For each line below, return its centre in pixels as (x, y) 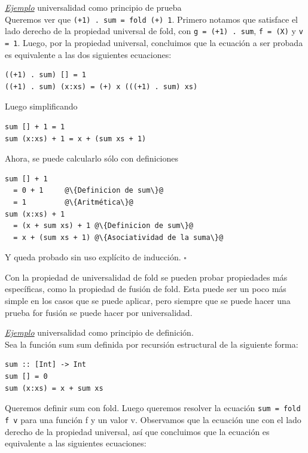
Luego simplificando (41, 106)
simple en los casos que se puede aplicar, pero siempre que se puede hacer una (148, 301)
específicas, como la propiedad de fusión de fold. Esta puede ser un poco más (146, 289)
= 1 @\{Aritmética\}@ (73, 202)
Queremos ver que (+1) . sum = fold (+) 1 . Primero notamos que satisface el (151, 19)
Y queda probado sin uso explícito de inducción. (93, 257)
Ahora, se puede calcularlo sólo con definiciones (92, 158)
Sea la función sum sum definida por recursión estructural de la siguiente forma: (152, 344)
